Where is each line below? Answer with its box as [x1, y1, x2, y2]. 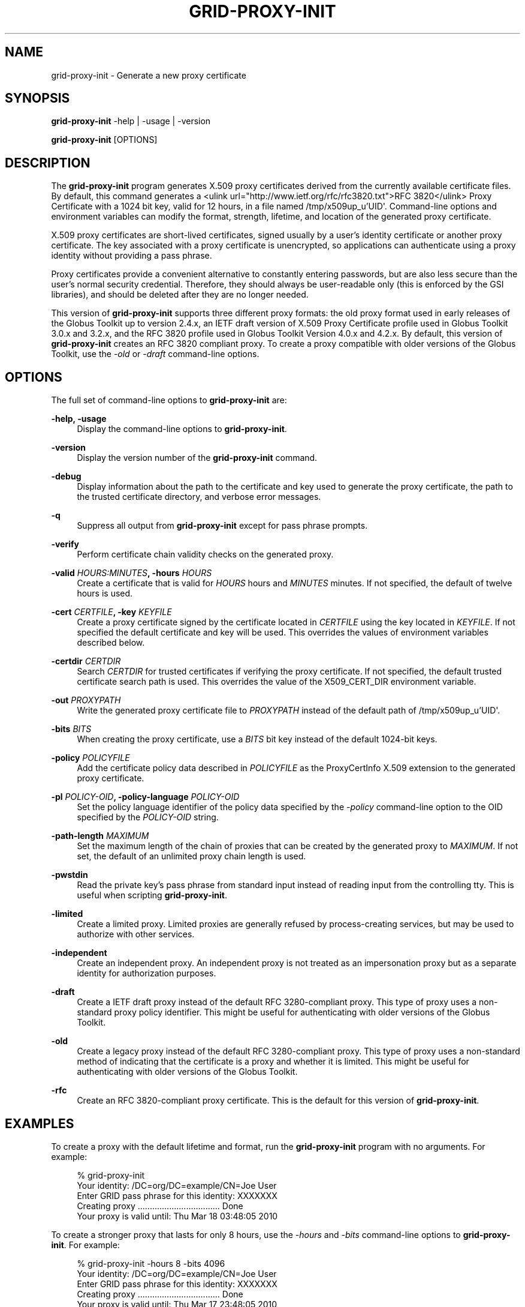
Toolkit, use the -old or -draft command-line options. [51, 349, 260, 359]
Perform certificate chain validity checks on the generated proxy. [77, 549, 334, 560]
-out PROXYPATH [51, 695, 121, 706]
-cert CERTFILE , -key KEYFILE [51, 607, 172, 617]
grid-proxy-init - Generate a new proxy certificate [51, 70, 246, 80]
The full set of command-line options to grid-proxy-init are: [51, 395, 287, 406]
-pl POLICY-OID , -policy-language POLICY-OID [51, 792, 240, 802]
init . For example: [51, 1239, 120, 1250]
